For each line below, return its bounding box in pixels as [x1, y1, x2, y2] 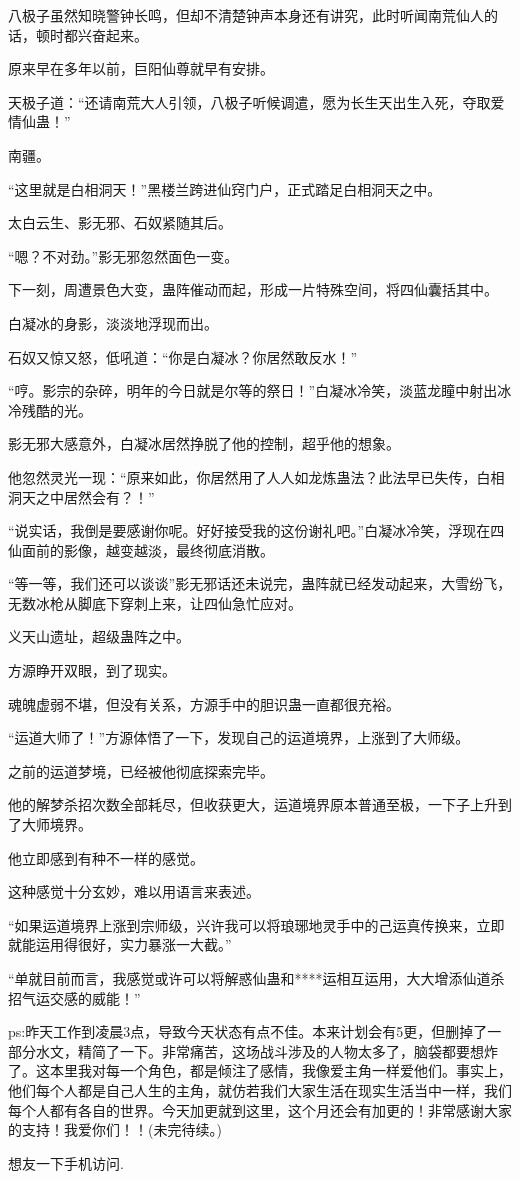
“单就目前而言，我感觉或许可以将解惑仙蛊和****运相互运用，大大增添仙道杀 [8, 968, 505, 988]
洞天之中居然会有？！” [8, 486, 155, 507]
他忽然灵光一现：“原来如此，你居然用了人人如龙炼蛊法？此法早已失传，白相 [8, 466, 505, 487]
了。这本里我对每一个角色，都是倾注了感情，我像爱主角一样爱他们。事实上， [8, 1060, 512, 1081]
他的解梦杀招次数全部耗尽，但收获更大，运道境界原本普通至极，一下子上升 [8, 794, 498, 815]
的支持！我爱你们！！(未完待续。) [8, 1119, 222, 1140]
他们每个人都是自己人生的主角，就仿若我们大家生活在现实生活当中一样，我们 [8, 1079, 512, 1100]
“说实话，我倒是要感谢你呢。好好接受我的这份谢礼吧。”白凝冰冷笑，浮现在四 [8, 520, 505, 541]
